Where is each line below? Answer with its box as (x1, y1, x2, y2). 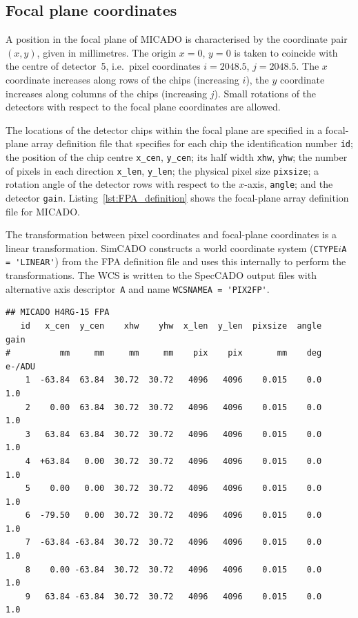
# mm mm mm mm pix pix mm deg (6, 348, 322, 358)
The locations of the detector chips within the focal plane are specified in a (6, 122, 323, 137)
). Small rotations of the (214, 86, 317, 100)
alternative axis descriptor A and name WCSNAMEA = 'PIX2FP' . (6, 281, 270, 296)
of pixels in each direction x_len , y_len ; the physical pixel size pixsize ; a (6, 163, 319, 177)
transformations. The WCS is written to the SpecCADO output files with (6, 268, 317, 282)
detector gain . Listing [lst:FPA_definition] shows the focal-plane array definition (6, 190, 349, 204)
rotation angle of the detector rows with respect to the (6, 177, 236, 191)
